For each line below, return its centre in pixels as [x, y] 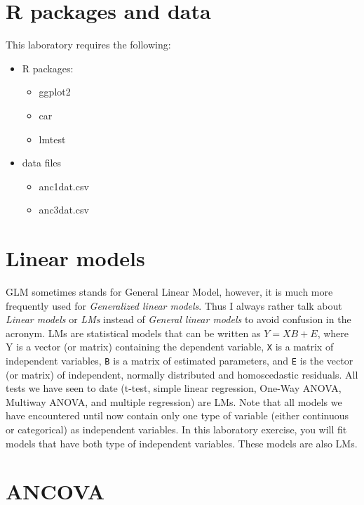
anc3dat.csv [64, 210]
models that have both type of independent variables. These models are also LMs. [182, 443]
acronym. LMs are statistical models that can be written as [133, 333]
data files [42, 163]
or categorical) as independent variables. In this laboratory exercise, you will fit [176, 429]
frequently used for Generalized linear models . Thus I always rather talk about [174, 305]
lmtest [52, 139]
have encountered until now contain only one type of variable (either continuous [177, 415]
